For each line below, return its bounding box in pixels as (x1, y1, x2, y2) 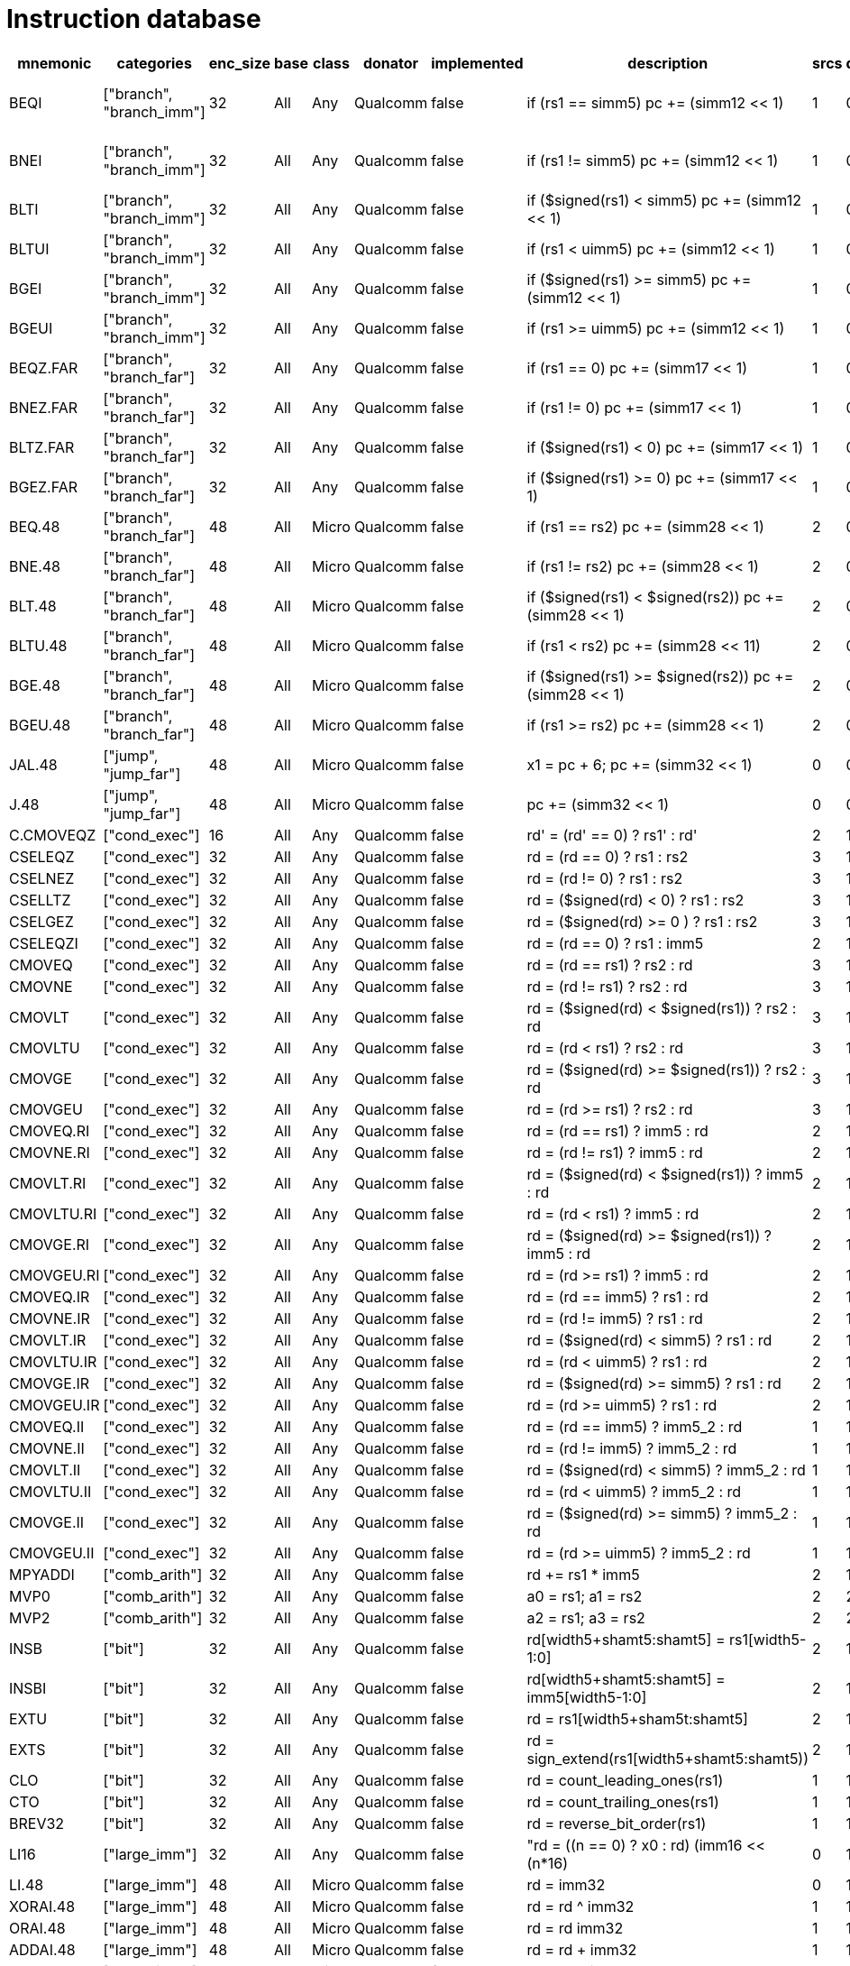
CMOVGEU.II (9, 1543, 95, 1562)
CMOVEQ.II (9, 1417, 85, 1436)
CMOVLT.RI (9, 1173, 87, 1192)
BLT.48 (9, 596, 57, 615)
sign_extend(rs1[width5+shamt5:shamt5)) (526, 1749, 809, 1768)
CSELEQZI (9, 933, 78, 952)
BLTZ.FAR (9, 437, 75, 456)
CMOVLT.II (9, 1460, 81, 1479)
